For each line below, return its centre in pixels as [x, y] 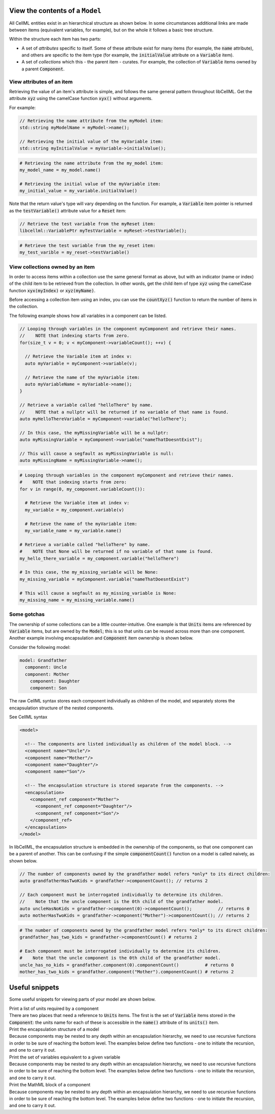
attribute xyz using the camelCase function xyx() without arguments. [81, 99]
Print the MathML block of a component [50, 1085]
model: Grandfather [43, 660]
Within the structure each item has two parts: [55, 39]
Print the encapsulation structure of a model [54, 1029]
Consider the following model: [40, 647]
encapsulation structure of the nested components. [61, 708]
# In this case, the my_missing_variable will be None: [89, 572]
